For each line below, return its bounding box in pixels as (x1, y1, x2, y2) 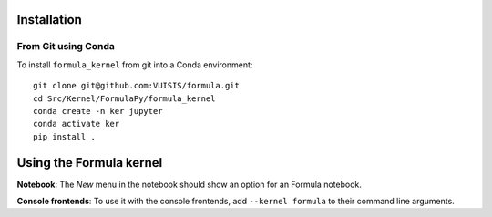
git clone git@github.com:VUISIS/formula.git (33, 80, 241, 91)
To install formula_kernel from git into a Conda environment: (16, 59, 253, 70)
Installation (16, 12, 82, 27)
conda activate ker (33, 119, 120, 129)
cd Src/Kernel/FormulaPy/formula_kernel (33, 93, 216, 104)
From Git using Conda (16, 40, 116, 53)
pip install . (33, 131, 96, 141)
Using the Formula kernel (16, 155, 163, 170)
